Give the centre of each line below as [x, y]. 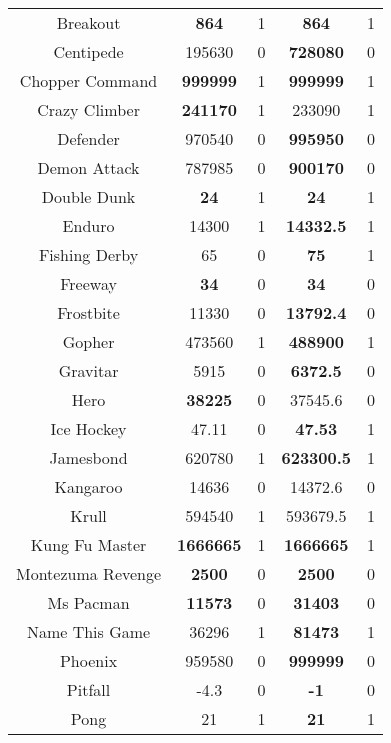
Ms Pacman [88, 602]
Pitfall [88, 689]
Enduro [88, 225]
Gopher [88, 341]
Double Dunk [88, 196]
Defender [88, 138]
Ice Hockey [88, 428]
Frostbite [88, 312]
